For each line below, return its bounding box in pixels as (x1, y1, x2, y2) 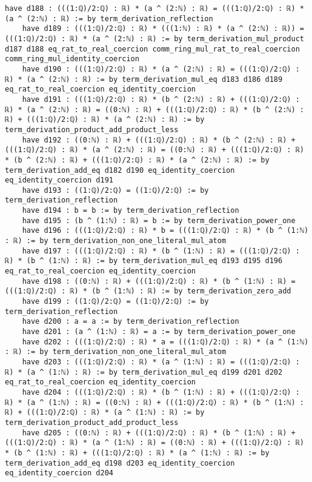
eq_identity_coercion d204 (5, 469, 113, 478)
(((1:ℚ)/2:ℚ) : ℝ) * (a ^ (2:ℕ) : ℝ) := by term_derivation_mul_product (5, 34, 304, 43)
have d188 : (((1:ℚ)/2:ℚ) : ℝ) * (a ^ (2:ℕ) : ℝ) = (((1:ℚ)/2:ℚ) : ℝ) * (5, 4, 304, 13)
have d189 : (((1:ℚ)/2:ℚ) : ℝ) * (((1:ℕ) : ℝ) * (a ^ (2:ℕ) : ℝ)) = (22, 24, 304, 33)
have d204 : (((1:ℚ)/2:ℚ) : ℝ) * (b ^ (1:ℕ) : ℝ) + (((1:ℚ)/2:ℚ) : (22, 387, 300, 397)
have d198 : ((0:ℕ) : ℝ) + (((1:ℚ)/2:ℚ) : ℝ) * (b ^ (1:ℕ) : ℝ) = (22, 276, 296, 286)
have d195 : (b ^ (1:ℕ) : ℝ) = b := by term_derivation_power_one (22, 216, 296, 225)
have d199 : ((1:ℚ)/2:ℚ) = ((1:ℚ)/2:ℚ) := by (22, 297, 209, 306)
